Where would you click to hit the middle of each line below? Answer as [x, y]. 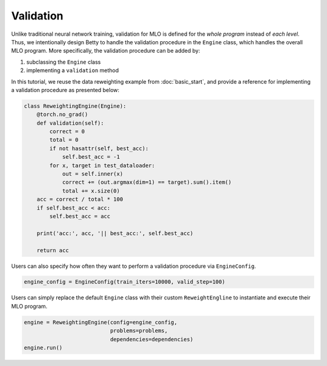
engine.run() [43, 348]
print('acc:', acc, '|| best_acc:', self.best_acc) [115, 233]
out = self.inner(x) [93, 174]
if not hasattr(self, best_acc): [99, 148]
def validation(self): [70, 123]
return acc [53, 250]
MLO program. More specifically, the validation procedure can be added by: [106, 51]
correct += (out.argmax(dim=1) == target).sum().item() [147, 182]
